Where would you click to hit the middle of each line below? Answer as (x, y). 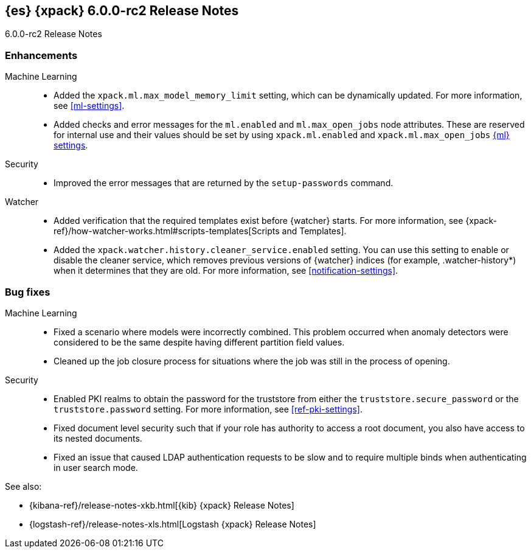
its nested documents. (98, 438)
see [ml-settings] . (89, 106)
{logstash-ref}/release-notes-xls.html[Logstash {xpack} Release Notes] (173, 524)
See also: (23, 486)
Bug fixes (28, 292)
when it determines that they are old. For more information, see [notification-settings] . (226, 271)
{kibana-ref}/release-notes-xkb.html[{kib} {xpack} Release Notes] (162, 505)
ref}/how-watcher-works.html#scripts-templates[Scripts (167, 231)
